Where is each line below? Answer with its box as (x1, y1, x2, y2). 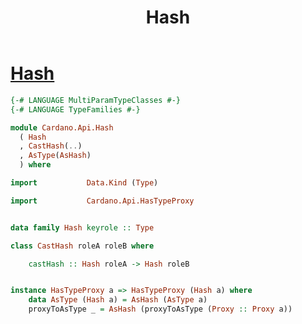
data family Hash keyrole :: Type (10, 222, 155, 233)
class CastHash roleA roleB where (10, 241, 155, 251)
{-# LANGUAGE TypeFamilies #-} (10, 104, 141, 115)
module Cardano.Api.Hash (10, 122, 114, 133)
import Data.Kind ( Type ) (10, 178, 159, 188)
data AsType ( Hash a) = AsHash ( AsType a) (28, 295, 208, 305)
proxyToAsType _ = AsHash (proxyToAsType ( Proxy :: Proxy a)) (28, 304, 293, 315)
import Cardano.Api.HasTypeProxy (10, 196, 195, 206)
